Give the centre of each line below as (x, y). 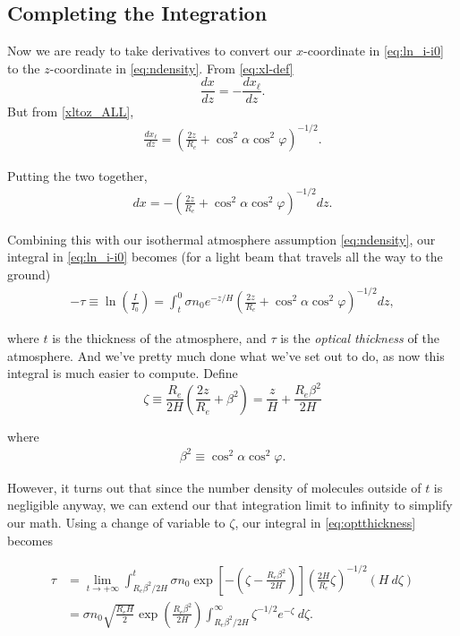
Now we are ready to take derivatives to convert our (150, 51)
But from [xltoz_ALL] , (71, 112)
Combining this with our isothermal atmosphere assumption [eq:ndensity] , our (221, 239)
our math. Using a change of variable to (116, 523)
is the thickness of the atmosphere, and (159, 338)
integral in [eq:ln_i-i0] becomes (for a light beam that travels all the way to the (225, 257)
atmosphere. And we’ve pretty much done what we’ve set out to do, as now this (226, 355)
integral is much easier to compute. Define (123, 373)
